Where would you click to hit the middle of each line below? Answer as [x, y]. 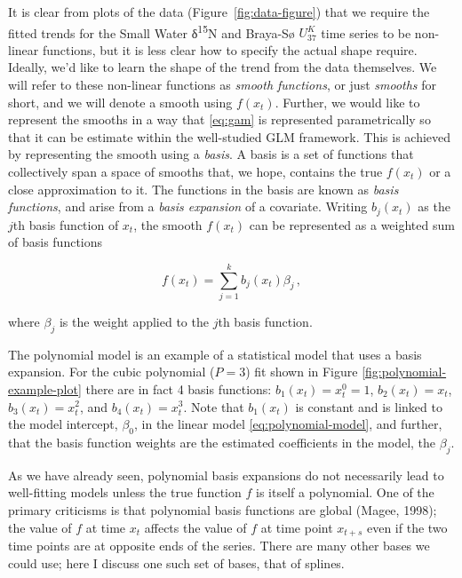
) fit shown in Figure [302, 372]
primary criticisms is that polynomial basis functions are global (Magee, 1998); [223, 509]
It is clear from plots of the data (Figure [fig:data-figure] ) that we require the [219, 12]
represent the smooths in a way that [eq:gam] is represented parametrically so [219, 119]
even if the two [407, 527]
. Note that [214, 406]
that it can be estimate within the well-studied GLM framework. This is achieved [230, 136]
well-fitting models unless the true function [125, 492]
